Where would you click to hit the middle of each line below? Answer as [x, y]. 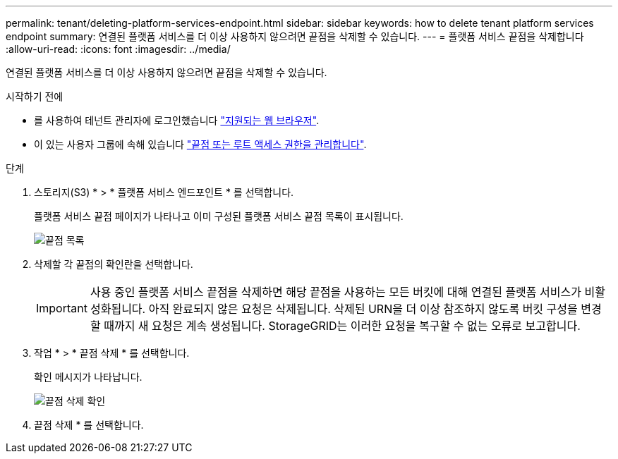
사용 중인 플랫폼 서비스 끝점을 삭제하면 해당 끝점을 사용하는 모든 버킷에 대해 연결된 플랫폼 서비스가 [335, 292]
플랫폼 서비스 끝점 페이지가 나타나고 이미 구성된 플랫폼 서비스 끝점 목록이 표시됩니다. [219, 216]
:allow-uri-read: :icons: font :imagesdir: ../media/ [118, 49]
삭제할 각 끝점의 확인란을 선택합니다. [114, 264]
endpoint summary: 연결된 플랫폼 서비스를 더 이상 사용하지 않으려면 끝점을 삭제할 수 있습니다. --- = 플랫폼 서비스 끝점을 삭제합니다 [295, 36]
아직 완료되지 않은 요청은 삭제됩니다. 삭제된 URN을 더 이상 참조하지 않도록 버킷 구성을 [363, 309]
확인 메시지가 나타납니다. [88, 377]
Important [62, 308]
